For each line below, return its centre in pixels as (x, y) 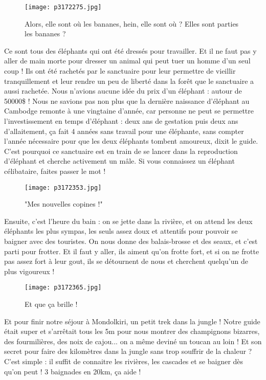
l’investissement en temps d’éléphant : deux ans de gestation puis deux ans (121, 121)
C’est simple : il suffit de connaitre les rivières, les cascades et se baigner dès (124, 361)
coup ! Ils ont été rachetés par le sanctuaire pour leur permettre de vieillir (120, 71)
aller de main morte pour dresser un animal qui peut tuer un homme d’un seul (127, 61)
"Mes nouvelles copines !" (64, 204)
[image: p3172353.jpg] (63, 187)
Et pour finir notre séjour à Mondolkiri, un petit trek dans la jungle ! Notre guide (132, 321)
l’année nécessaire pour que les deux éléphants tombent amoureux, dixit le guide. (131, 141)
